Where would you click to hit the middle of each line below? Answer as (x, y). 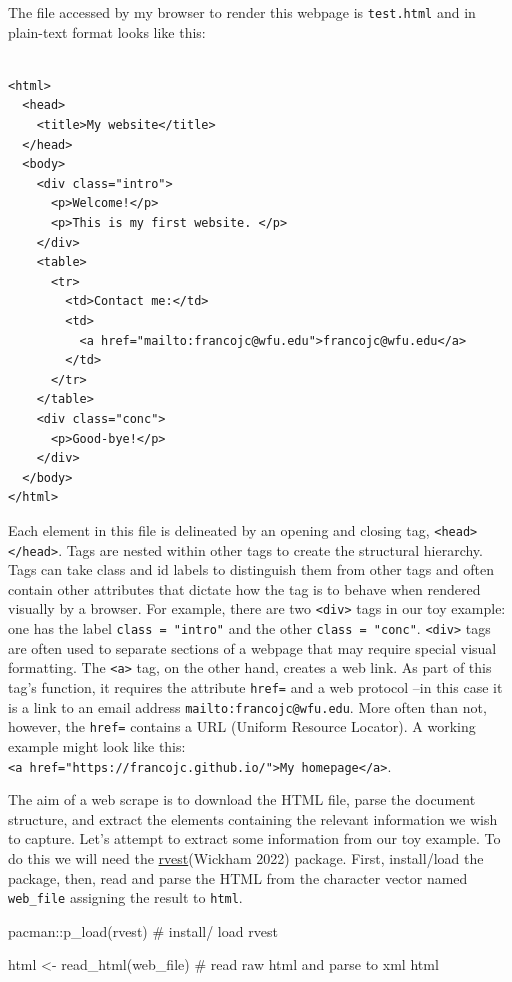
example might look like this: (97, 745)
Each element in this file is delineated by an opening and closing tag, (219, 529)
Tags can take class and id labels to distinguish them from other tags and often (251, 569)
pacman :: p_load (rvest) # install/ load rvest (143, 930)
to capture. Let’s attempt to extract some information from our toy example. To (254, 838)
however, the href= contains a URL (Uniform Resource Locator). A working (242, 726)
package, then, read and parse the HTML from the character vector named (238, 877)
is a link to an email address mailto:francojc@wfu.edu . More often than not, (247, 706)
